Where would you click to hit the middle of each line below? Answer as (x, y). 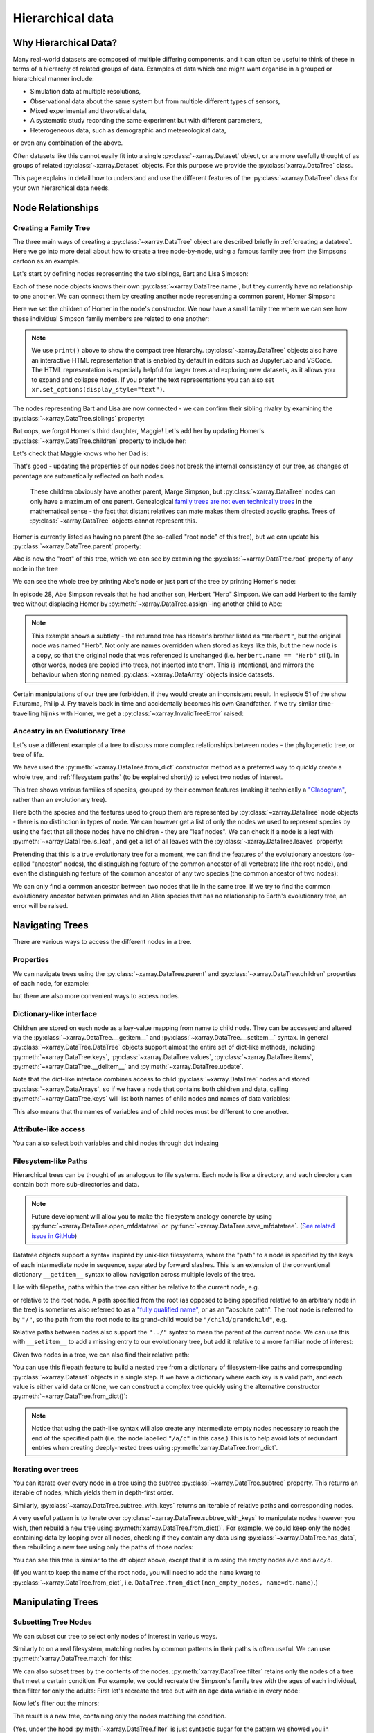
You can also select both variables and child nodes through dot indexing (116, 1143)
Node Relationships (56, 208)
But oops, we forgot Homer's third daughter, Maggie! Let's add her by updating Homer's (139, 431)
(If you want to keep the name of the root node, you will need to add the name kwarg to (137, 1573)
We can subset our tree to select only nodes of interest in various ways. (115, 1636)
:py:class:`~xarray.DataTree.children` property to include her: (100, 441)
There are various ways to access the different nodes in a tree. (102, 942)
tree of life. (28, 755)
